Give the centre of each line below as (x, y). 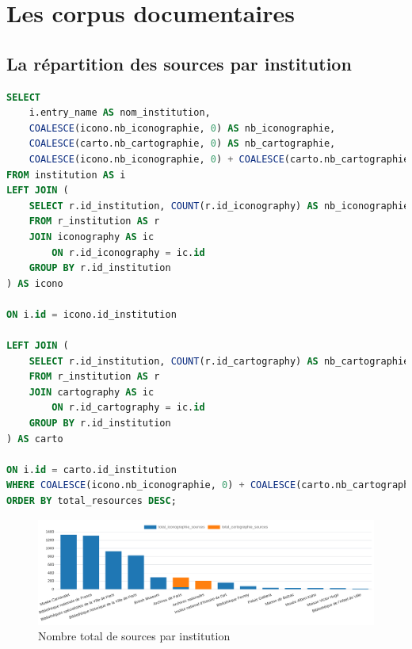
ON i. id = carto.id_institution (92, 470)
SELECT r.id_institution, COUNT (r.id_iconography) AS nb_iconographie (219, 206)
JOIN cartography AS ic (92, 392)
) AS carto (35, 439)
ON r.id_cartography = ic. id (128, 408)
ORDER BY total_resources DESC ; (92, 501)
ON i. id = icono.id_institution (92, 314)
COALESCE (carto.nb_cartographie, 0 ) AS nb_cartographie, (182, 144)
